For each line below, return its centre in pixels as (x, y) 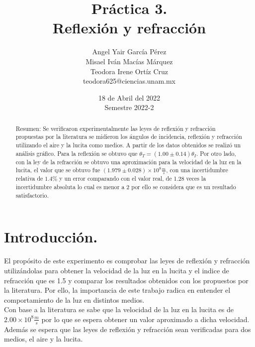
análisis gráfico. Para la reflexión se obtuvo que (77, 153)
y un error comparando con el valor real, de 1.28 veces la (133, 178)
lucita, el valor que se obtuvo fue (58, 170)
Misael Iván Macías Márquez (129, 61)
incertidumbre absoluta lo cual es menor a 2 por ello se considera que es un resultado (126, 187)
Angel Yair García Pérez (129, 52)
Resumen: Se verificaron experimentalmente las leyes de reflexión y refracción (116, 128)
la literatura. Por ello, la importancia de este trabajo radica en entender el (117, 290)
